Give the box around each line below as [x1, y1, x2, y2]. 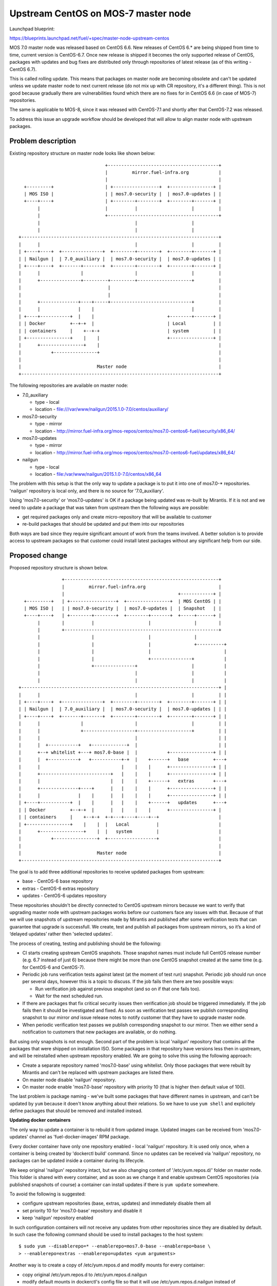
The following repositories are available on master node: [9, 382, 128, 388]
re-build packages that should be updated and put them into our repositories [22, 521, 185, 527]
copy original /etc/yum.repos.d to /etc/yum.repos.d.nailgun [22, 1271, 147, 1278]
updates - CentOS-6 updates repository [22, 892, 107, 899]
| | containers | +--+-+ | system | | [18, 328, 222, 334]
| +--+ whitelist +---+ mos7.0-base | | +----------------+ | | [18, 749, 227, 755]
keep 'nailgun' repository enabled [22, 1214, 93, 1221]
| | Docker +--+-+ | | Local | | [18, 320, 222, 327]
